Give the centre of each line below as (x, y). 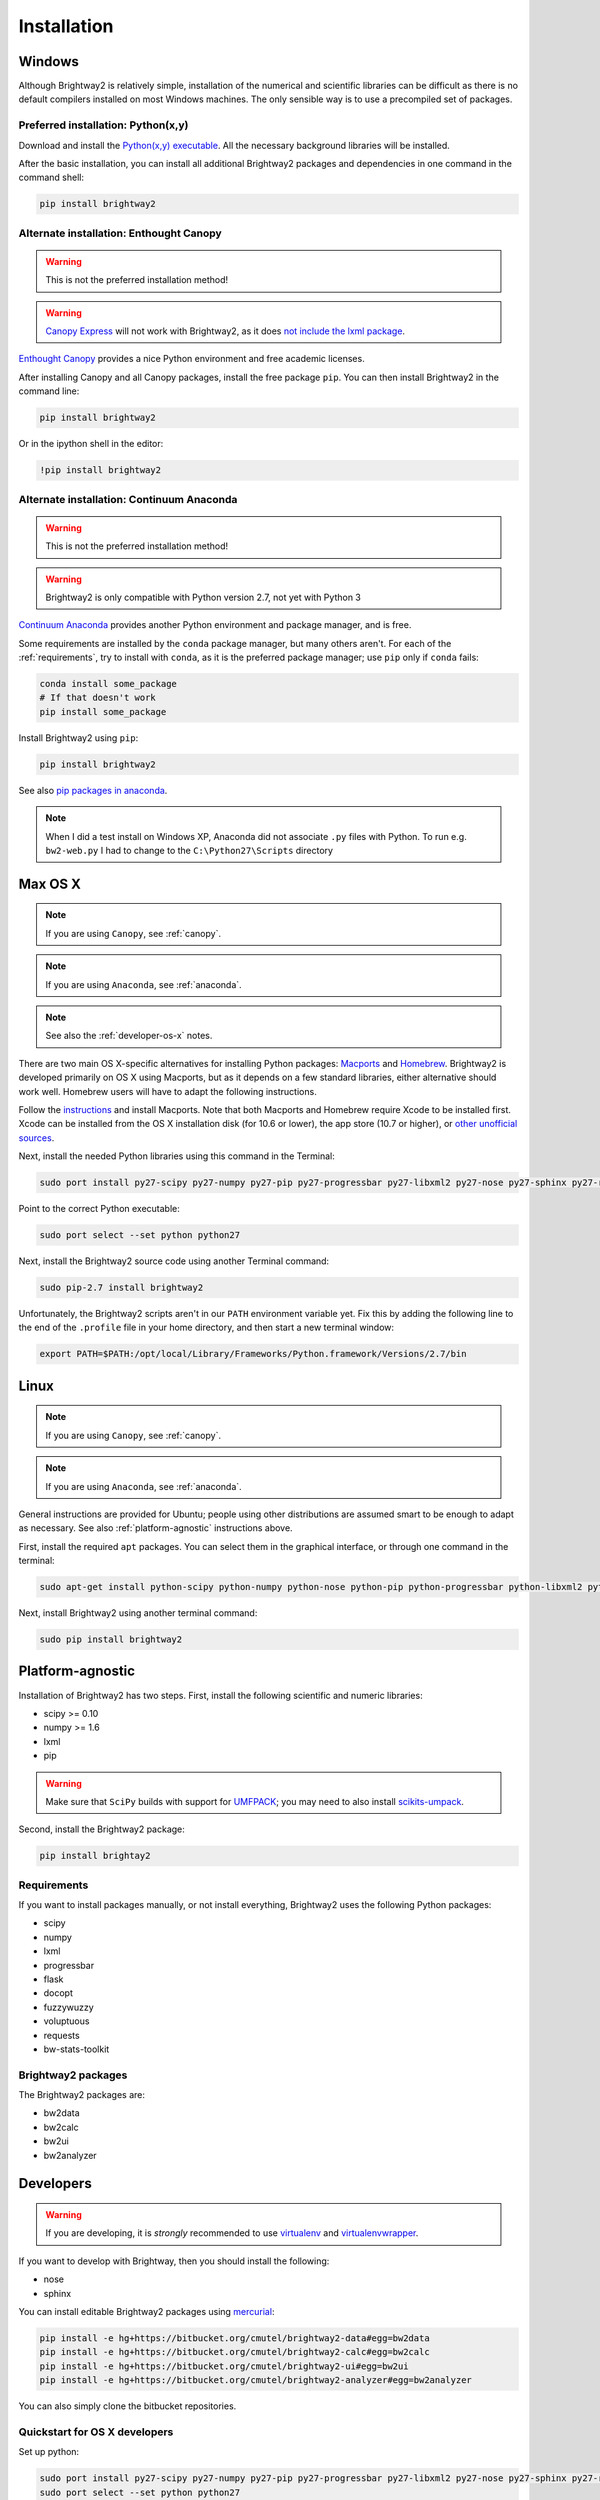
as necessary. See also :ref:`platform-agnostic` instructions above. (156, 1528)
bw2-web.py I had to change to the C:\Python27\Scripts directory (189, 850)
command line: (49, 391)
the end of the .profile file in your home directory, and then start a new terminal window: (206, 1327)
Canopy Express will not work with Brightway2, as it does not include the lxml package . (225, 331)
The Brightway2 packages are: (81, 2095)
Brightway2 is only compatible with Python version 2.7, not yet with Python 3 (203, 597)
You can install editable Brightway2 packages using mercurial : (146, 2311)
